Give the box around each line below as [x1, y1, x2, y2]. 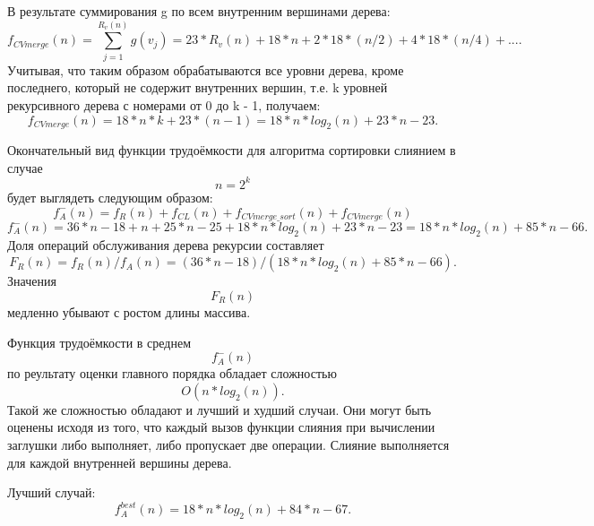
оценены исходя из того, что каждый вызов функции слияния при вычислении [7, 418, 435, 436]
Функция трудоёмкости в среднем [7, 332, 191, 351]
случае [7, 158, 43, 177]
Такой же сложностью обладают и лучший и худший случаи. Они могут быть [7, 400, 432, 418]
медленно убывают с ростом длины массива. [7, 303, 251, 322]
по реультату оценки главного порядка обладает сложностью [7, 364, 337, 383]
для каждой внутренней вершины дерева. [7, 453, 232, 471]
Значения [7, 272, 56, 290]
